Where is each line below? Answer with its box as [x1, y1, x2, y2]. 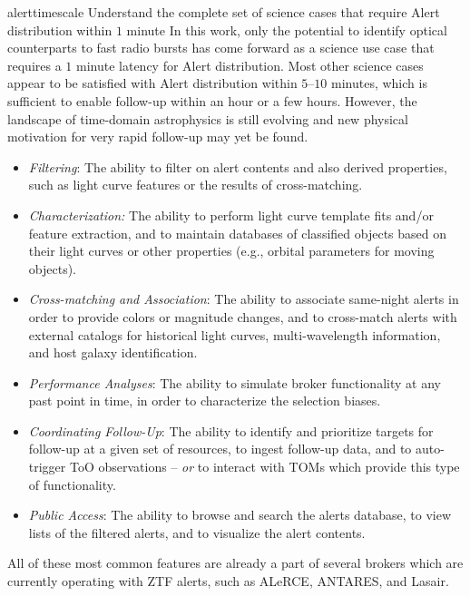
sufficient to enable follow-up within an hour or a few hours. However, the [7, 91, 417, 110]
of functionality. [28, 474, 116, 493]
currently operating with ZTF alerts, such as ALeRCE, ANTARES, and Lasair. [7, 572, 449, 591]
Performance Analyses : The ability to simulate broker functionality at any [28, 373, 441, 392]
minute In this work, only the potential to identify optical [126, 20, 447, 39]
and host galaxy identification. [28, 343, 198, 362]
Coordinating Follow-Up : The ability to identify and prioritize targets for [28, 421, 434, 440]
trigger [28, 457, 66, 476]
